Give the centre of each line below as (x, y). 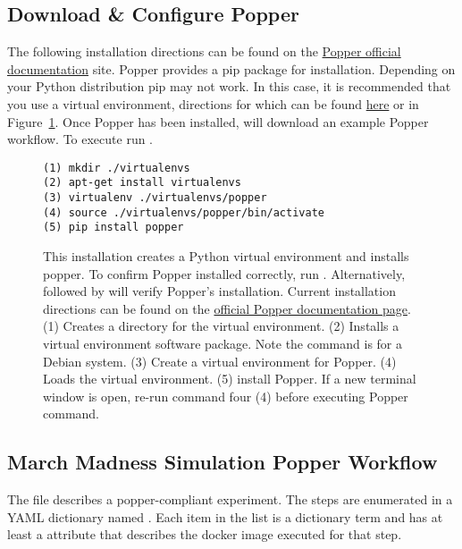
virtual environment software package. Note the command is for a (223, 344)
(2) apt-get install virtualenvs (142, 183)
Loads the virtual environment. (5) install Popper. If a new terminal (230, 379)
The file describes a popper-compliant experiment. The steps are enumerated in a (230, 499)
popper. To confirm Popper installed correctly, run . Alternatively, (224, 273)
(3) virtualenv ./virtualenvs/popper (155, 198)
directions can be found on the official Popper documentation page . (227, 308)
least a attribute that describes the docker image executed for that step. (205, 534)
